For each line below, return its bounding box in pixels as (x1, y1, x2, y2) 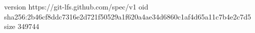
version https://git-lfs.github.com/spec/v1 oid (4, 1, 148, 11)
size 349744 (4, 21, 39, 31)
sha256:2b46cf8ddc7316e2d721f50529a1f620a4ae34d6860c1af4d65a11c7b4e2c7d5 (4, 11, 251, 21)
